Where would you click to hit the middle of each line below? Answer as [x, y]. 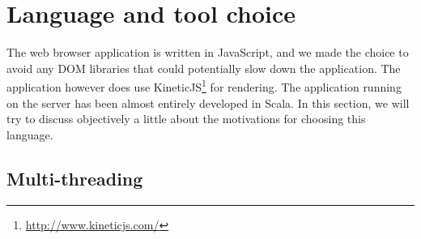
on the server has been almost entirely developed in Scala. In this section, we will [208, 102]
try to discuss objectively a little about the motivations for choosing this [186, 119]
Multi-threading [75, 178]
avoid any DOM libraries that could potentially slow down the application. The [204, 68]
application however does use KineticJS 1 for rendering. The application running [204, 85]
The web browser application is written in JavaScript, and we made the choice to [208, 52]
